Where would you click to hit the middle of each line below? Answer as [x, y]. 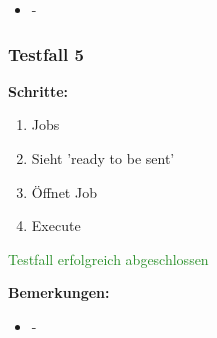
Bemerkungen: [59, 292]
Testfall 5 [46, 53]
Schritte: [38, 90]
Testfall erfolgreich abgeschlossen [108, 258]
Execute [56, 225]
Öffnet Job [64, 191]
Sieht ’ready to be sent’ [103, 158]
